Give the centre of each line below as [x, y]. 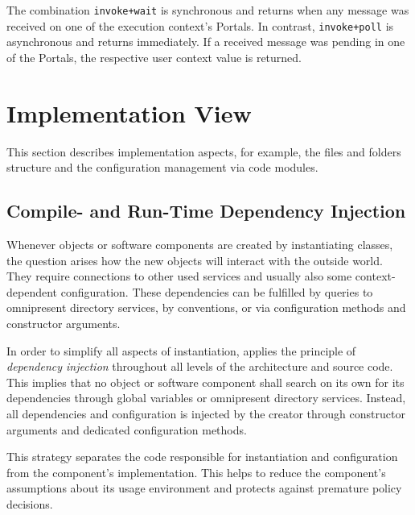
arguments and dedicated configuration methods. [127, 429]
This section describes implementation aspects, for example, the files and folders [204, 151]
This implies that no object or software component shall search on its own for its [205, 382]
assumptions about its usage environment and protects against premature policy [204, 488]
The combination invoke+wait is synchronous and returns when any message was [208, 10]
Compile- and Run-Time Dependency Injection [206, 211]
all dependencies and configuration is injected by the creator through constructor [206, 413]
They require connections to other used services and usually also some [179, 276]
